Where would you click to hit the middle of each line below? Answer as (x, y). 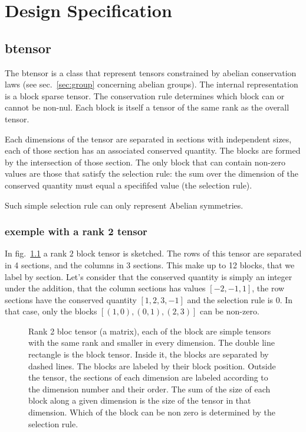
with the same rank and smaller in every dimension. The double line (152, 342)
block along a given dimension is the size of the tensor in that (140, 400)
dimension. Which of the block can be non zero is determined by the (152, 412)
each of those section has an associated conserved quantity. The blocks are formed (153, 150)
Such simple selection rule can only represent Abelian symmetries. (124, 205)
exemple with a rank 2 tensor (76, 231)
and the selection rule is (230, 299)
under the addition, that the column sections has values (105, 288)
